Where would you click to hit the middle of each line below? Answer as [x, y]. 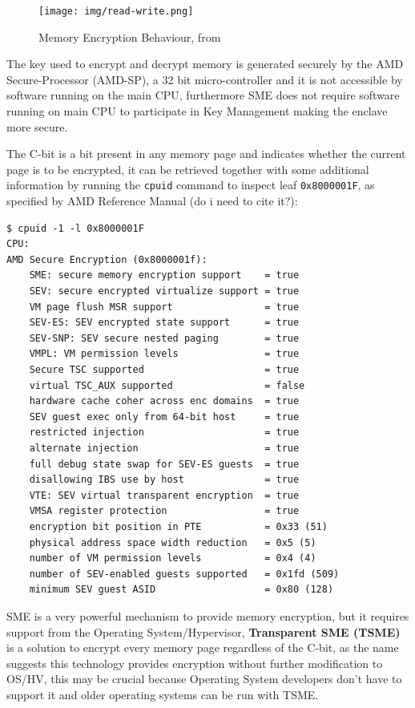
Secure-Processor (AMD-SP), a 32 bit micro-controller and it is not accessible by [205, 79]
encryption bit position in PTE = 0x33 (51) [178, 526]
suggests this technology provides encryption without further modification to [195, 663]
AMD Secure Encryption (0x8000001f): [107, 259]
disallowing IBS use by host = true [164, 480]
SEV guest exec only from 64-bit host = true [164, 417]
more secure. [37, 126]
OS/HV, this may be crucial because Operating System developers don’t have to [204, 679]
